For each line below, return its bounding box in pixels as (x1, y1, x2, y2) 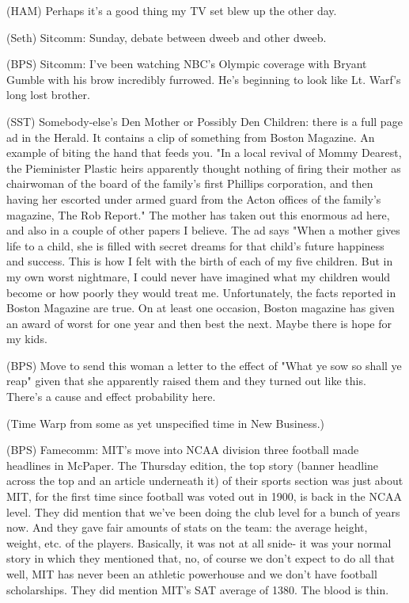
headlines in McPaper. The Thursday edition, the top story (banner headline (6, 456, 379, 473)
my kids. (6, 330, 47, 347)
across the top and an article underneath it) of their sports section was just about (6, 472, 403, 489)
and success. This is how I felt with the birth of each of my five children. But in (6, 253, 393, 269)
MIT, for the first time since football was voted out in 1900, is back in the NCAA (6, 488, 403, 505)
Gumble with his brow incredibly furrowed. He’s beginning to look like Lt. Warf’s (6, 71, 401, 87)
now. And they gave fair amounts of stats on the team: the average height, (6, 519, 368, 536)
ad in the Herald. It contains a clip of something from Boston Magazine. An (6, 128, 375, 145)
